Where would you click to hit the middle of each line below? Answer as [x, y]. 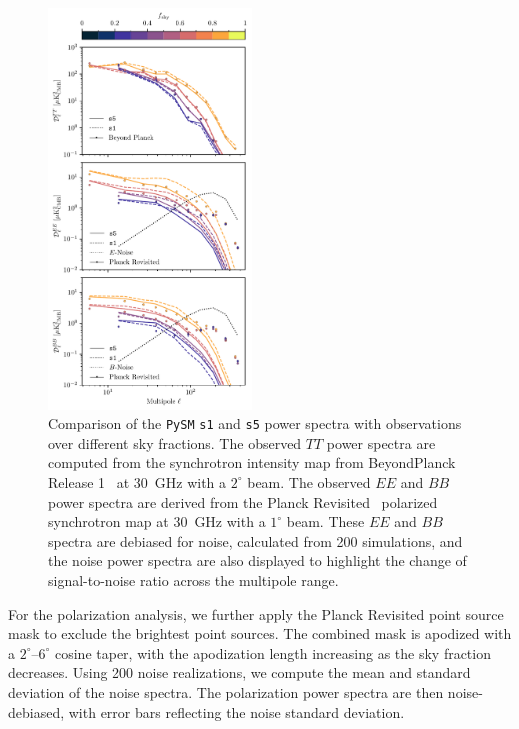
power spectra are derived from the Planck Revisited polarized [243, 501]
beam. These [325, 521]
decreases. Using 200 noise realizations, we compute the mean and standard [239, 672]
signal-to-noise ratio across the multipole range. [193, 579]
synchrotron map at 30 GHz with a [157, 521]
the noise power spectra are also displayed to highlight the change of [257, 560]
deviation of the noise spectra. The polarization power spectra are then [226, 691]
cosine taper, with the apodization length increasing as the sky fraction [272, 652]
